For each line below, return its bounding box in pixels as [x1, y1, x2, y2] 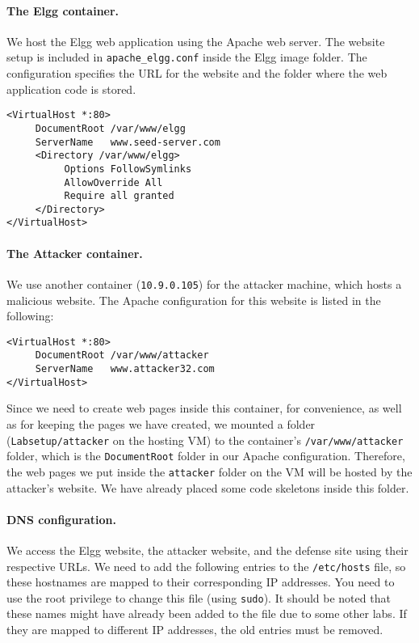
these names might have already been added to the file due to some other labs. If [6, 605, 407, 622]
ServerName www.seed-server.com [35, 136, 220, 148]
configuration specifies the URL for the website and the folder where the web [6, 65, 388, 82]
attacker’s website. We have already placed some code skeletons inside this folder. [6, 479, 409, 496]
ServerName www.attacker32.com [35, 363, 215, 375]
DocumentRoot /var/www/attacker [35, 349, 209, 362]
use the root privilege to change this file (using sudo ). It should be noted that [6, 589, 391, 606]
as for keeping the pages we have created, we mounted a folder [6, 416, 316, 432]
